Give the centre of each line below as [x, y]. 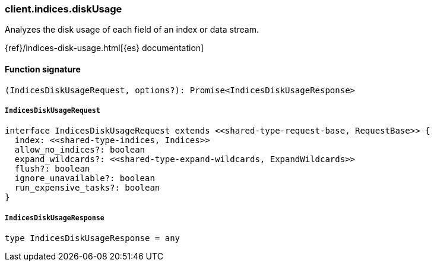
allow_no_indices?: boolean [80, 150]
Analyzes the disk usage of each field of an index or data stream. [132, 30]
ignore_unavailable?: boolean [85, 178]
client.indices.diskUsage [64, 9]
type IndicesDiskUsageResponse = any [93, 238]
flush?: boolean [52, 169]
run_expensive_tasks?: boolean [87, 188]
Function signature [43, 69]
